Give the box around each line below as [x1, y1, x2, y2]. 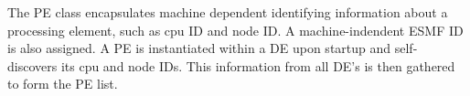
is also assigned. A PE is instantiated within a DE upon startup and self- [7, 38, 418, 58]
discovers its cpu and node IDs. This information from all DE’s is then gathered [7, 56, 455, 75]
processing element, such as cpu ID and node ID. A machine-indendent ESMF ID [7, 20, 464, 39]
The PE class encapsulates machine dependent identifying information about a [7, 3, 448, 21]
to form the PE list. [7, 74, 118, 93]
